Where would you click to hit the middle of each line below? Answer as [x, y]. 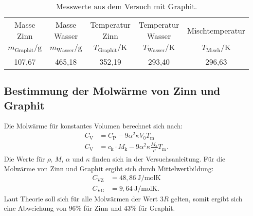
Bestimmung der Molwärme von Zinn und [112, 91]
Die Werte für [25, 159]
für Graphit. [157, 208]
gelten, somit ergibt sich [207, 198]
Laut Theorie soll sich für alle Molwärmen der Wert [81, 198]
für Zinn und [102, 208]
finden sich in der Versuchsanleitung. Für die [159, 159]
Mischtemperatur [216, 30]
